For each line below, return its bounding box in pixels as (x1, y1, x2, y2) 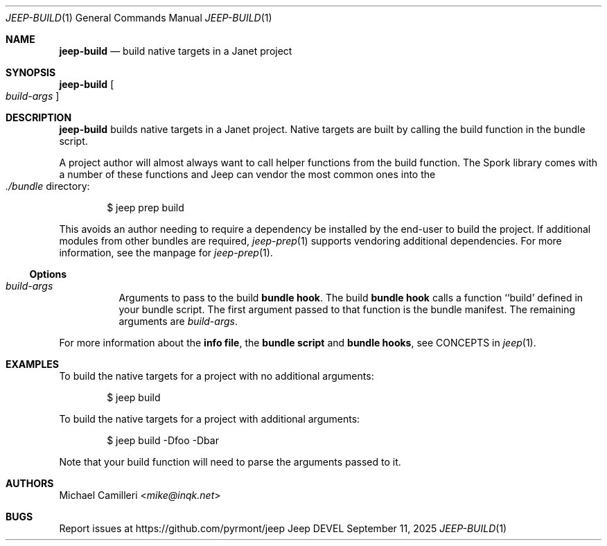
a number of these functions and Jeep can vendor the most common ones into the (59, 168, 436, 180)
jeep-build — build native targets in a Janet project (59, 45, 292, 57)
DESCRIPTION (6, 112, 72, 123)
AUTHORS (6, 477, 54, 489)
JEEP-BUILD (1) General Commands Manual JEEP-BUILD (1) (6, 12, 272, 24)
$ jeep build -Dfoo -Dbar (107, 434, 219, 446)
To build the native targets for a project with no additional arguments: (59, 370, 374, 382)
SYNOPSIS (6, 67, 56, 78)
